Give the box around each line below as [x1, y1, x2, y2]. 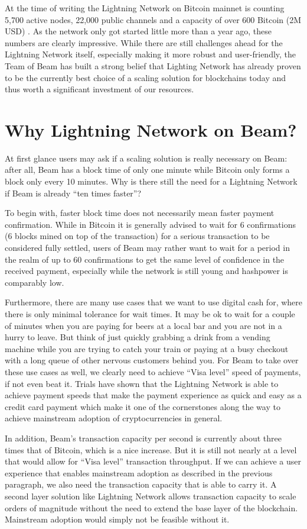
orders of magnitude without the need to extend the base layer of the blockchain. [5, 501, 298, 514]
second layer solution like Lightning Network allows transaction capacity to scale [5, 489, 296, 502]
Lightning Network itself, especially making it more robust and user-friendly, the [5, 48, 296, 60]
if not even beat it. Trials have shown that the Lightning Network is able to [5, 377, 279, 389]
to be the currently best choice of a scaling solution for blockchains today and [5, 71, 286, 83]
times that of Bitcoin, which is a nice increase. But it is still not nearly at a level [5, 443, 297, 456]
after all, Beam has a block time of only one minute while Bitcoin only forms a [5, 163, 290, 176]
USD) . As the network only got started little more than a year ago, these [5, 25, 272, 37]
